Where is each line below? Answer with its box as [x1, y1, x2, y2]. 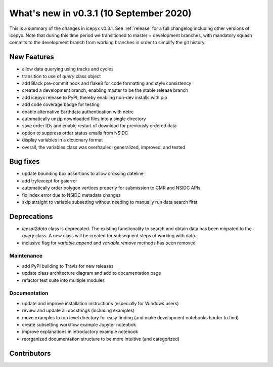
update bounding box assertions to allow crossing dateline [22, 170, 144, 177]
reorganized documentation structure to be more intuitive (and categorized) [22, 336, 179, 342]
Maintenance [9, 252, 43, 260]
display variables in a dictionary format [22, 137, 103, 143]
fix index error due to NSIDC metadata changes [22, 192, 121, 198]
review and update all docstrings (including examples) [22, 307, 135, 314]
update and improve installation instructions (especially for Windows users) [22, 300, 179, 306]
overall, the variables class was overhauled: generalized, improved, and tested [22, 144, 186, 150]
